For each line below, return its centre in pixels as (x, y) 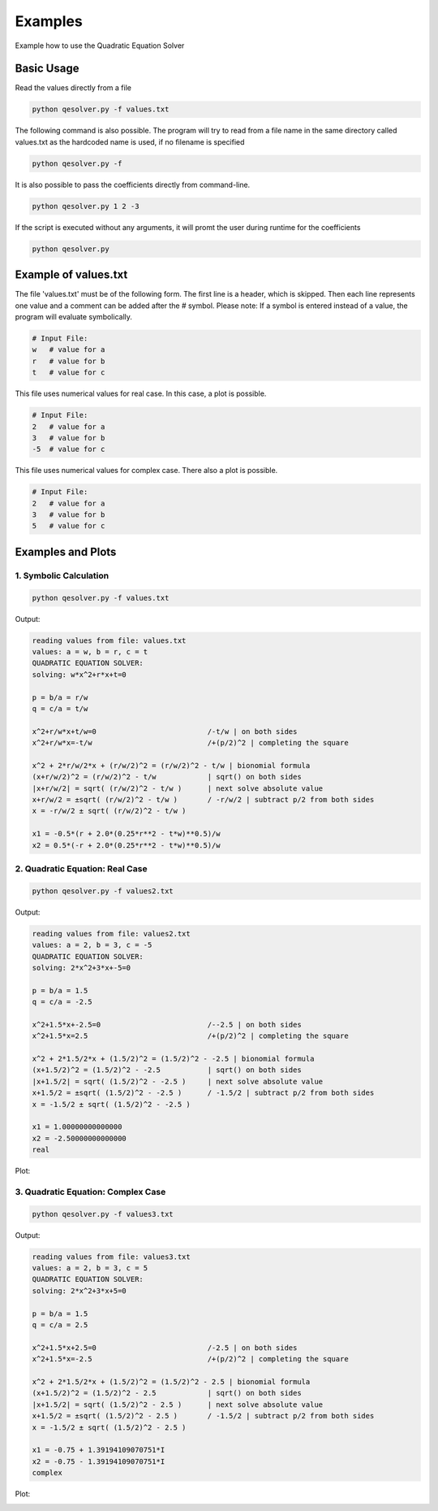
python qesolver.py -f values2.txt (103, 891)
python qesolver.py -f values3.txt (103, 1214)
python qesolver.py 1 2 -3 (86, 206)
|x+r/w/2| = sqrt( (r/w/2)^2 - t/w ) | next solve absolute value (178, 788)
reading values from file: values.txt (109, 640)
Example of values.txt (71, 275)
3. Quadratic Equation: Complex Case (90, 1192)
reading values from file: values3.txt (111, 1257)
